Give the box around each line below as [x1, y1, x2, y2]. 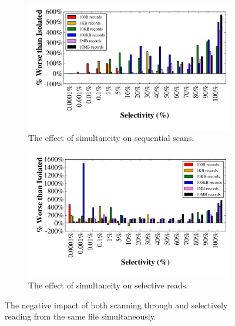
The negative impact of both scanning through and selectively [5, 298, 228, 311]
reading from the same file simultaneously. [5, 310, 156, 322]
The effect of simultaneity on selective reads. [28, 279, 189, 291]
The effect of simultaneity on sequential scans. [28, 132, 194, 144]
